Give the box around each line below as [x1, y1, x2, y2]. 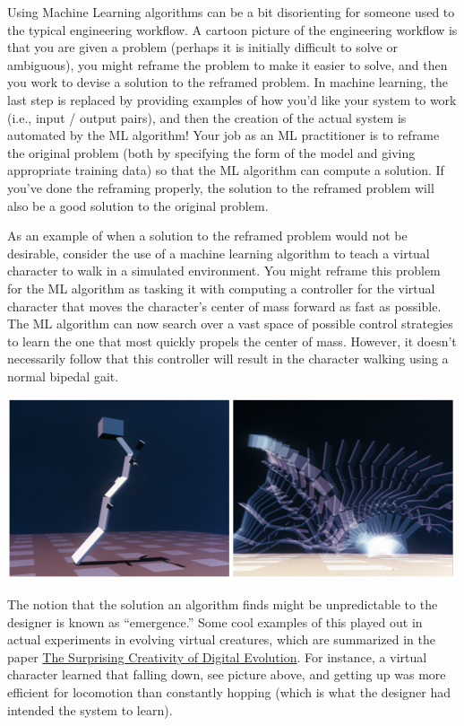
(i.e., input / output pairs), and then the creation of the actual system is [7, 108, 407, 127]
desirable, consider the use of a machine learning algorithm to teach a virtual [7, 243, 430, 262]
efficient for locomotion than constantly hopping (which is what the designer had [7, 683, 451, 702]
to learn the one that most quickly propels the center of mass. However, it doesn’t [7, 331, 457, 350]
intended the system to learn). [7, 700, 173, 719]
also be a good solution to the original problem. [7, 196, 269, 214]
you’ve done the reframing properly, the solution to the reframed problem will [7, 178, 434, 197]
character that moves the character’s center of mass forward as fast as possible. [7, 296, 442, 315]
